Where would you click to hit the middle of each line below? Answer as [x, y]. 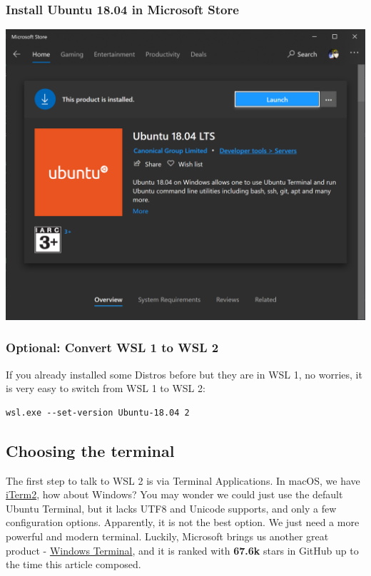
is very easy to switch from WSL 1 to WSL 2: [106, 388]
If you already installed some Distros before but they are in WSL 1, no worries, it [184, 374]
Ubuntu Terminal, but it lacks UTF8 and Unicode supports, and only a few [171, 508]
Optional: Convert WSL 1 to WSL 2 [112, 348]
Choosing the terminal [90, 450]
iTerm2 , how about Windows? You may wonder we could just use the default [174, 494]
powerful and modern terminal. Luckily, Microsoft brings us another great [167, 536]
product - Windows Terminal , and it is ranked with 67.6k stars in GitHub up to [182, 550]
